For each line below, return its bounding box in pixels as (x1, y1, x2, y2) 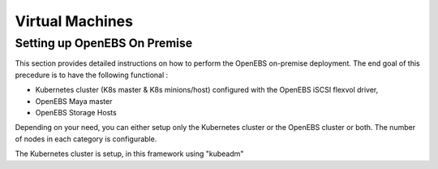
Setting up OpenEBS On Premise (15, 36, 193, 50)
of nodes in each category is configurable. (15, 134, 157, 144)
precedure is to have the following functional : (15, 70, 169, 80)
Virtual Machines (15, 12, 134, 30)
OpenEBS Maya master (35, 96, 113, 106)
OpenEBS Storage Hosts (35, 107, 117, 117)
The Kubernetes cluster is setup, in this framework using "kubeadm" (15, 149, 244, 158)
